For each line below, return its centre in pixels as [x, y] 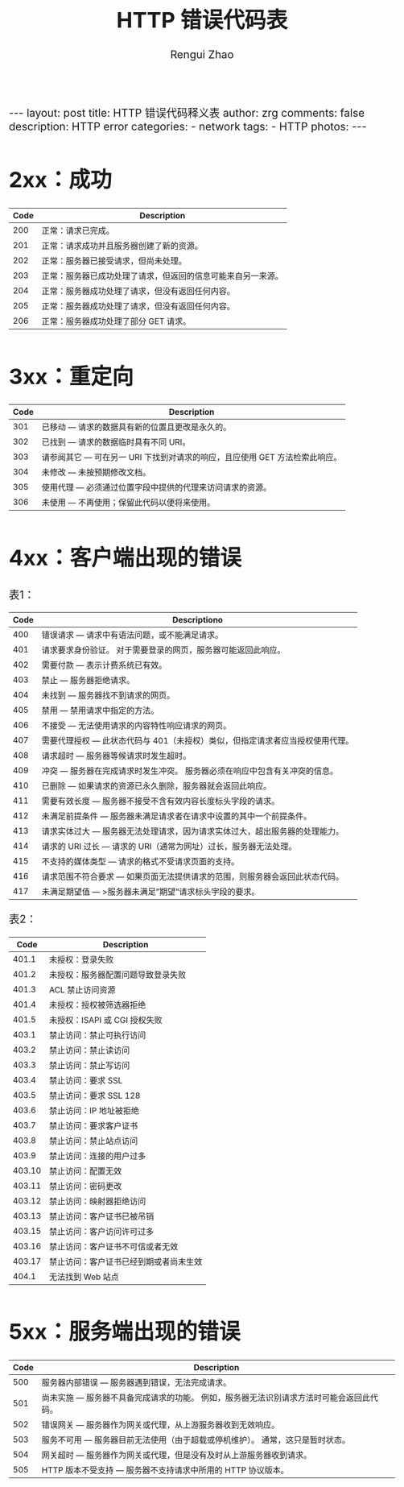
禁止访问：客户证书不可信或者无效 [114, 1246]
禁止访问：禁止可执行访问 [98, 1035]
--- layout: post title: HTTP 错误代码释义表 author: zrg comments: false [187, 113]
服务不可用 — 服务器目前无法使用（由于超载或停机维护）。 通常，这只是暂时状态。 [196, 1439]
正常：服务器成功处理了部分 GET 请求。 [116, 321]
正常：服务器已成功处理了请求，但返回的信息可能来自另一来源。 [163, 275]
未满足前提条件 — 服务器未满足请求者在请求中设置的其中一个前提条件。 [177, 816]
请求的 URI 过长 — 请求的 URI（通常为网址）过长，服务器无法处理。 [169, 846]
